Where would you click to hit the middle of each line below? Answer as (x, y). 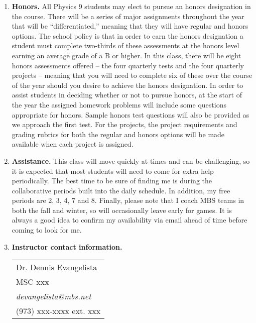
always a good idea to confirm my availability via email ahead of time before (130, 220)
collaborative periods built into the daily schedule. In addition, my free (121, 190)
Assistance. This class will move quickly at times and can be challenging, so (131, 160)
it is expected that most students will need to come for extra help (113, 171)
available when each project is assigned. (73, 144)
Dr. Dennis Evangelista (56, 267)
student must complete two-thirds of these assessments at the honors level (125, 45)
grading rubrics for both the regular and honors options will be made (118, 134)
